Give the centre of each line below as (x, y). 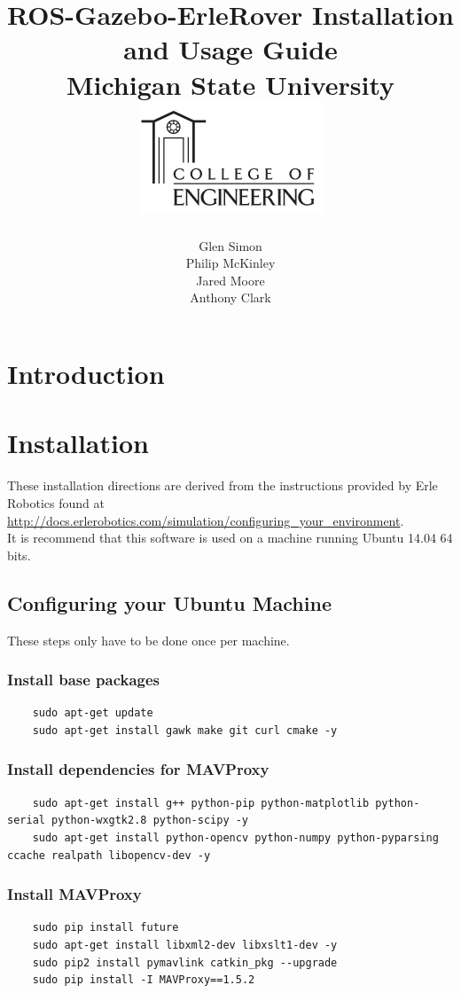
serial (26, 821)
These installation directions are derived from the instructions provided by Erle (223, 485)
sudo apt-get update (93, 713)
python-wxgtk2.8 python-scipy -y (150, 821)
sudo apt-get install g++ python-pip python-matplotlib (201, 803)
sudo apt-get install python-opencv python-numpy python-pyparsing (235, 837)
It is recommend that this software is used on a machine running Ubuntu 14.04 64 (230, 538)
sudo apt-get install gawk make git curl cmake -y (185, 730)
